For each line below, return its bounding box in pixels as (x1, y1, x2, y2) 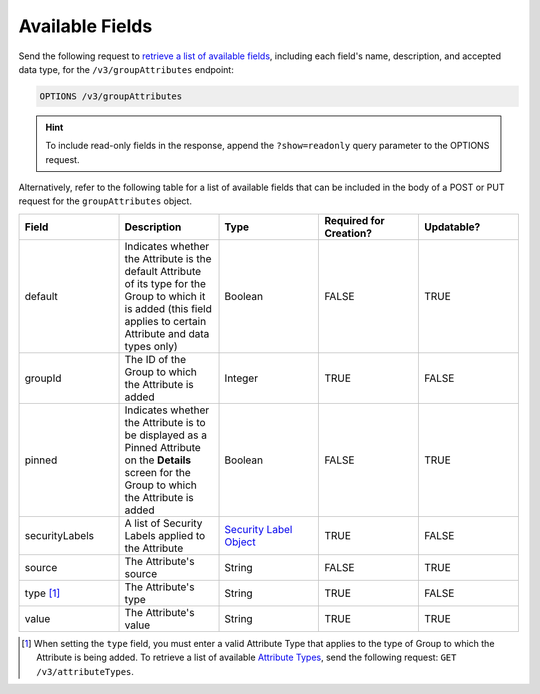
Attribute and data (124, 326, 210, 340)
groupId (24, 371, 62, 385)
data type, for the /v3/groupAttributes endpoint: (18, 63, 234, 75)
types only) (124, 339, 178, 353)
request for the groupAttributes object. (18, 195, 192, 207)
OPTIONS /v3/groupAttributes (39, 90, 183, 102)
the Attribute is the (124, 251, 212, 265)
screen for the (124, 465, 192, 479)
